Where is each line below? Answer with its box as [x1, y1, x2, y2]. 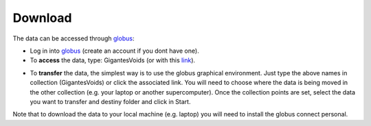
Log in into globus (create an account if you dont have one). [30, 47, 199, 55]
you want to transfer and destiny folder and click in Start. [30, 97, 191, 105]
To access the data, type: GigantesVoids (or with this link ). [30, 56, 196, 64]
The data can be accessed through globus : [12, 34, 135, 42]
